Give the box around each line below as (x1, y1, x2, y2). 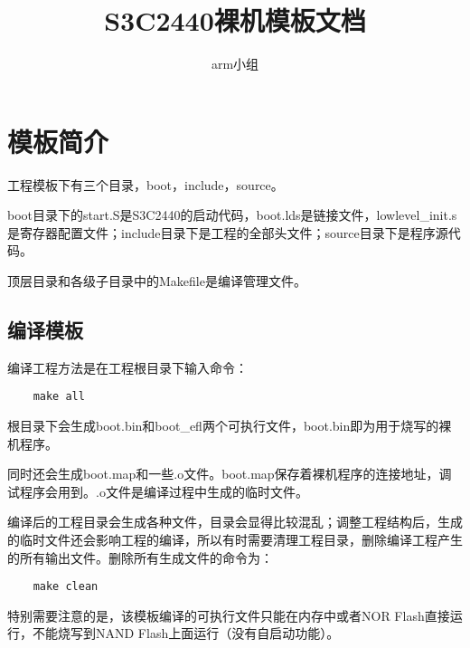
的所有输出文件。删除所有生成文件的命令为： (7, 548, 273, 567)
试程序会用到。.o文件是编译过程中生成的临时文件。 (7, 481, 308, 500)
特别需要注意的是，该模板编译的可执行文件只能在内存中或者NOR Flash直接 (7, 605, 450, 624)
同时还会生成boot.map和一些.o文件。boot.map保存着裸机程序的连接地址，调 (7, 464, 452, 483)
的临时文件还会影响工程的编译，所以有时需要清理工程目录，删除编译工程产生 (7, 530, 463, 549)
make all (33, 390, 85, 404)
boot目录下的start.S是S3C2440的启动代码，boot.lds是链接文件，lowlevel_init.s (7, 205, 457, 224)
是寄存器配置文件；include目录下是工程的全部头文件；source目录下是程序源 (7, 223, 448, 242)
